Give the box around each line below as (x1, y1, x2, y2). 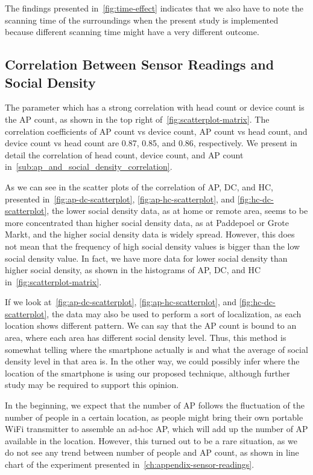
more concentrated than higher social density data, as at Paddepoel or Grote (5, 216, 289, 228)
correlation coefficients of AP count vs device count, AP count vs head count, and (5, 124, 308, 137)
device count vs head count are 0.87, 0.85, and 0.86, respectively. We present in (5, 137, 297, 149)
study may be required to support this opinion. (5, 378, 179, 391)
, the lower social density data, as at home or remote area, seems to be (46, 204, 308, 217)
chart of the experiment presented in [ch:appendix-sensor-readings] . (5, 458, 255, 470)
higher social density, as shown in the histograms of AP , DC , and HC (5, 263, 261, 276)
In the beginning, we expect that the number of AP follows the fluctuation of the (5, 399, 305, 412)
